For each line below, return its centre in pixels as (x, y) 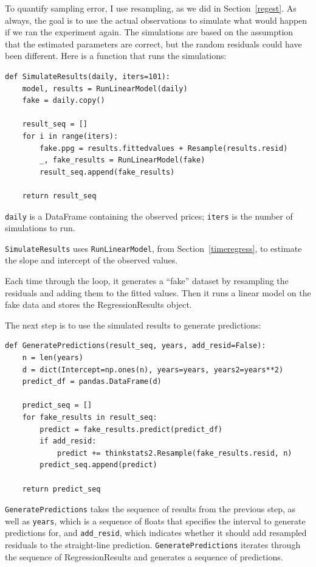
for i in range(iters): (70, 136)
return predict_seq (61, 489)
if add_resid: (68, 441)
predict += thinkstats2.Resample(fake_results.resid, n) (174, 453)
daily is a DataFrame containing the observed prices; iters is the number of (149, 216)
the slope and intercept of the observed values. (91, 260)
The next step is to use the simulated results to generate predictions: (133, 325)
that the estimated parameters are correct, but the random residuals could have (153, 43)
